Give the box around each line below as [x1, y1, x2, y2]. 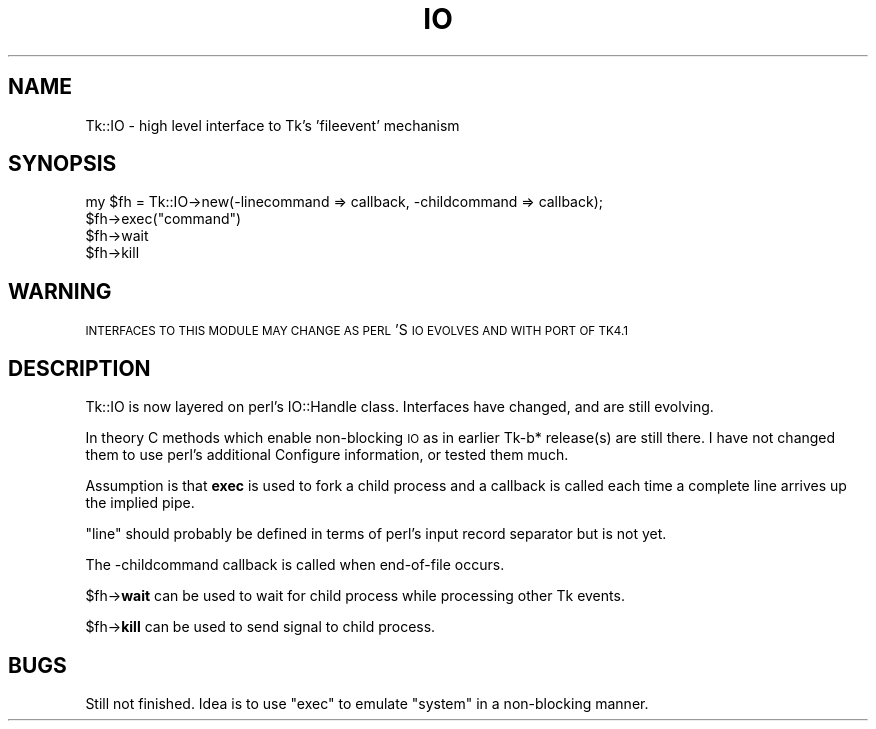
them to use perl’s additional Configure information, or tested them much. [85, 446, 569, 464]
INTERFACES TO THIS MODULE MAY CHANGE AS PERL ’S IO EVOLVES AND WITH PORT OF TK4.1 [85, 321, 629, 339]
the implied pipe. [85, 494, 195, 512]
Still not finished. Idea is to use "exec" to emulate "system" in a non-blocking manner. [85, 694, 649, 712]
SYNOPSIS [8, 151, 117, 177]
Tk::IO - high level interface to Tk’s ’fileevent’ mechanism [85, 116, 460, 134]
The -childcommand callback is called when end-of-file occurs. [85, 556, 505, 574]
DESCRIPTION [8, 355, 151, 381]
